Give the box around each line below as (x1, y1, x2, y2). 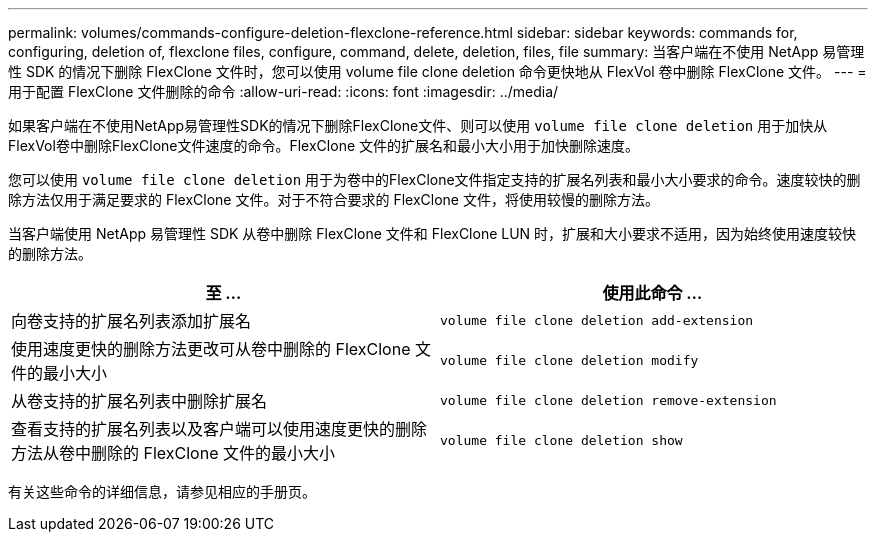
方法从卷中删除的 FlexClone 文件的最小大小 (11, 443, 335, 463)
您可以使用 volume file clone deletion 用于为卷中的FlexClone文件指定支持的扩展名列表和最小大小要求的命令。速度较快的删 (8, 171, 861, 188)
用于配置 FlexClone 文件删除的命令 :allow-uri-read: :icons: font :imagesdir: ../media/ (8, 83, 559, 100)
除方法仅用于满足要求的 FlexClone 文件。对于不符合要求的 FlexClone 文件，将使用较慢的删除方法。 (8, 191, 659, 208)
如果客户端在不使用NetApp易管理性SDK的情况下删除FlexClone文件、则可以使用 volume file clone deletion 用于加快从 (8, 117, 828, 134)
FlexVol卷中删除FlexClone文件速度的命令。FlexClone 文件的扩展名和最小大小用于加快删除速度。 (8, 137, 639, 154)
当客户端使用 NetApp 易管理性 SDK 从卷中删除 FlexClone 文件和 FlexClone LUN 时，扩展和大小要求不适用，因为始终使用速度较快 (8, 225, 857, 242)
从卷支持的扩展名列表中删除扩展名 (11, 391, 268, 411)
